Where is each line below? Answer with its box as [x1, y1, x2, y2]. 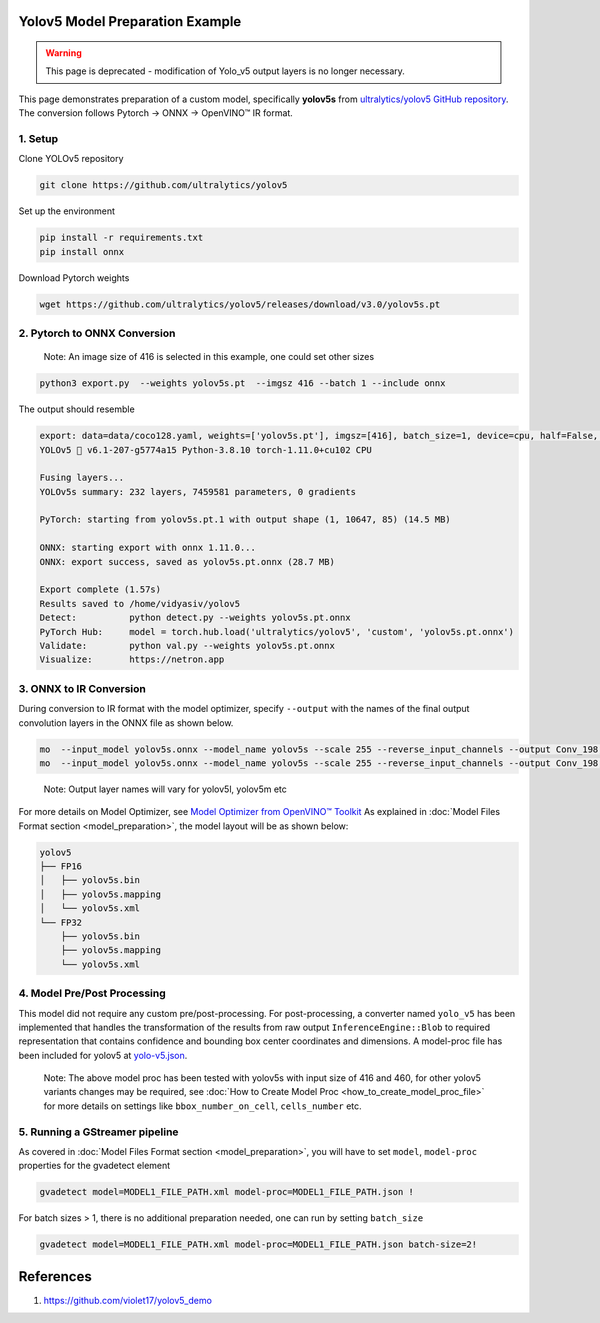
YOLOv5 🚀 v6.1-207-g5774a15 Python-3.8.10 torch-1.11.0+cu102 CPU [39, 444, 372, 455]
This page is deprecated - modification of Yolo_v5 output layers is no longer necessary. [45, 65, 405, 77]
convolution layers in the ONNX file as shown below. [18, 716, 234, 729]
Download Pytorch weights [18, 271, 130, 284]
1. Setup [18, 131, 59, 145]
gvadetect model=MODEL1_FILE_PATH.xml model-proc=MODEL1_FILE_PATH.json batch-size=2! [39, 1239, 478, 1250]
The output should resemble [18, 403, 135, 415]
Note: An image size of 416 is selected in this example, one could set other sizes [43, 351, 375, 363]
